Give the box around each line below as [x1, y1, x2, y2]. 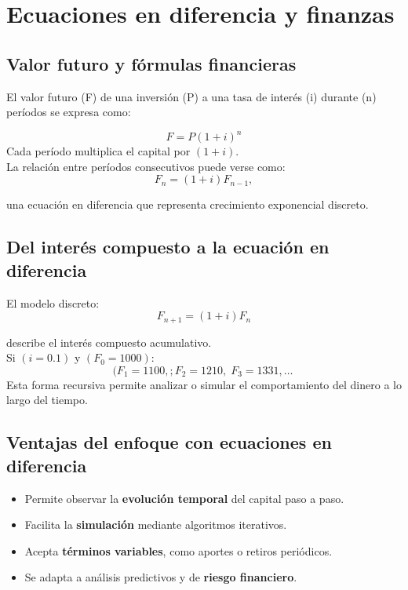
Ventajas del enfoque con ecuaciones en [6, 430, 332, 454]
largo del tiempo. [6, 392, 88, 408]
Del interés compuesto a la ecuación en [6, 235, 330, 259]
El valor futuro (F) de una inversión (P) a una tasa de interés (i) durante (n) [6, 88, 377, 104]
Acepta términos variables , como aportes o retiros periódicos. [24, 542, 333, 559]
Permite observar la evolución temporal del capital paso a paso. [24, 490, 344, 506]
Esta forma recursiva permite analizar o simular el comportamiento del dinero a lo [6, 376, 402, 392]
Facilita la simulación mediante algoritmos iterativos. [24, 516, 287, 533]
